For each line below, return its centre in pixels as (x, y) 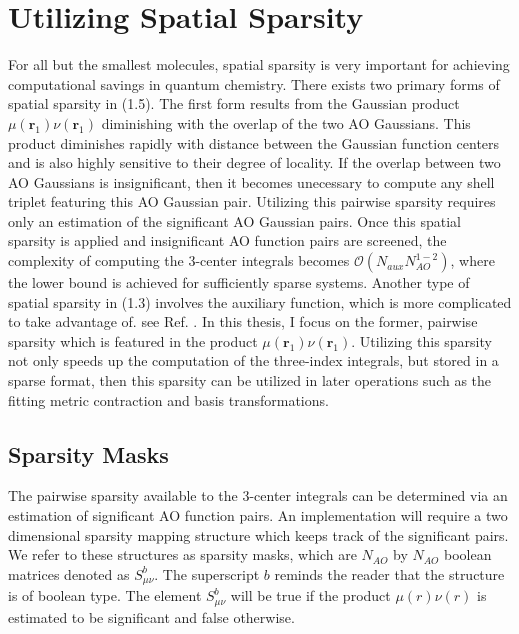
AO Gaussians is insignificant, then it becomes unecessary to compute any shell (251, 181)
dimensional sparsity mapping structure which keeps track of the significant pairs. (258, 534)
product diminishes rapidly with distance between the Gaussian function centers (254, 142)
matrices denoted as (69, 573)
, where (472, 260)
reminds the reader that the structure (389, 573)
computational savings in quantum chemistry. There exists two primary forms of (254, 83)
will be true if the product (310, 595)
